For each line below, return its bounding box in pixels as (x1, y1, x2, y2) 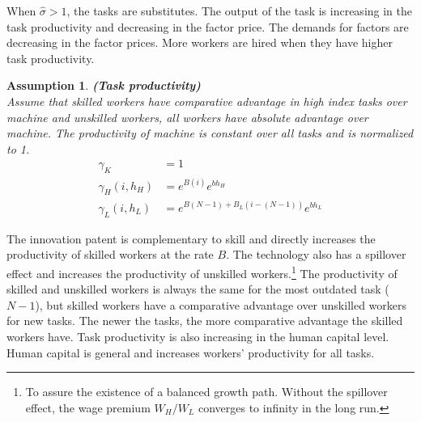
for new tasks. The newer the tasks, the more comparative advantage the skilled (6, 312, 403, 329)
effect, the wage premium (25, 399, 151, 416)
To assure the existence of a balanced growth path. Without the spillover (25, 383, 388, 400)
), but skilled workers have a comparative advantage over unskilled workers (35, 296, 406, 313)
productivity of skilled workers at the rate (6, 246, 214, 263)
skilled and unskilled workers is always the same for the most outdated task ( (6, 281, 389, 298)
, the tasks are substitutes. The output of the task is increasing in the (66, 2, 413, 19)
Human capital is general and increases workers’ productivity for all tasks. (6, 344, 375, 361)
